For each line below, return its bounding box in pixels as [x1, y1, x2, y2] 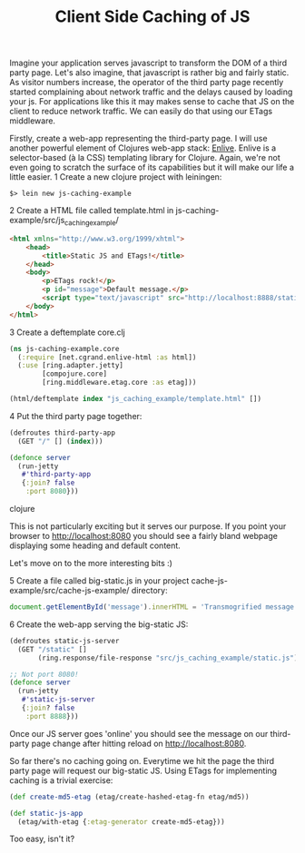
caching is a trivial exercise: [9, 774, 113, 786]
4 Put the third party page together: [9, 410, 143, 421]
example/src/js [9, 215, 65, 226]
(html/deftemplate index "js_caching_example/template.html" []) [9, 395, 261, 404]
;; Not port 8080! [9, 670, 79, 679]
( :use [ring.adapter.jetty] [17, 361, 124, 370]
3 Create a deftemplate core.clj [9, 327, 125, 338]
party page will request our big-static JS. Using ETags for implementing [9, 765, 278, 776]
